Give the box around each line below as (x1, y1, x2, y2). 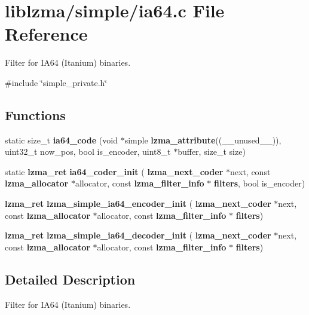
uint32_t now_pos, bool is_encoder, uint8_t (5, 145, 171, 158)
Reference (5, 22, 88, 46)
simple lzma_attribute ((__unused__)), (124, 133, 282, 146)
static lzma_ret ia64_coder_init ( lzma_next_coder (5, 165, 224, 178)
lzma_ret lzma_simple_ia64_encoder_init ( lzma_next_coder (5, 197, 271, 210)
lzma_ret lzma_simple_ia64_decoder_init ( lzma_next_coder (5, 229, 271, 241)
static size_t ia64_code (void (5, 133, 118, 146)
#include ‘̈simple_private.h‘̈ (5, 76, 108, 88)
